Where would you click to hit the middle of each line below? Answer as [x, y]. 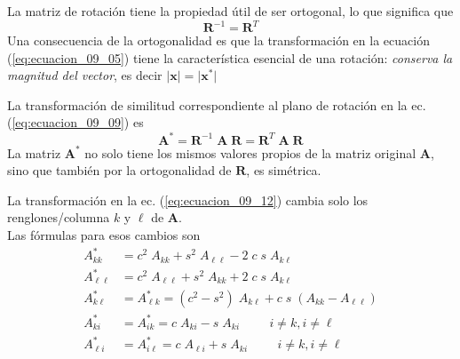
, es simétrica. [284, 170]
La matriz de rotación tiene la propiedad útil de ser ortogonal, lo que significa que [230, 11]
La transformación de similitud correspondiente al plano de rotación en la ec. [217, 104]
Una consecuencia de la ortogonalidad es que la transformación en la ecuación [218, 40]
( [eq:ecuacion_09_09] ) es [75, 122]
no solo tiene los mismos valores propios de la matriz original [250, 152]
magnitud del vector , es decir [85, 75]
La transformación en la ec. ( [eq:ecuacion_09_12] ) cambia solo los [188, 199]
